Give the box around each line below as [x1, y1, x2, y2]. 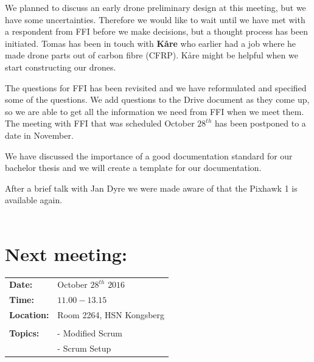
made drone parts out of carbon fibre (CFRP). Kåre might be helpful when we [5, 49, 298, 61]
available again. [5, 193, 63, 206]
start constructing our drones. [5, 60, 116, 73]
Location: [9, 308, 49, 321]
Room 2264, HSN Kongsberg [57, 308, 165, 321]
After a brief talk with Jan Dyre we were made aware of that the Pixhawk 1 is [5, 181, 298, 194]
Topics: [9, 327, 40, 339]
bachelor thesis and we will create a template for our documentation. [5, 161, 262, 174]
